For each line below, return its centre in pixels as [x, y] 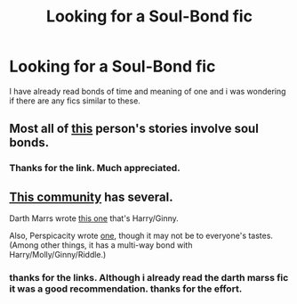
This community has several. [91, 197]
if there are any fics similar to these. [75, 101]
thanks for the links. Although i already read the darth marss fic [149, 277]
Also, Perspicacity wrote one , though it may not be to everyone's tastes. [141, 236]
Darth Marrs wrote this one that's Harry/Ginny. [94, 218]
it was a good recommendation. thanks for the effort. [126, 289]
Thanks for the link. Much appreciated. [95, 168]
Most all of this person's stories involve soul [134, 129]
